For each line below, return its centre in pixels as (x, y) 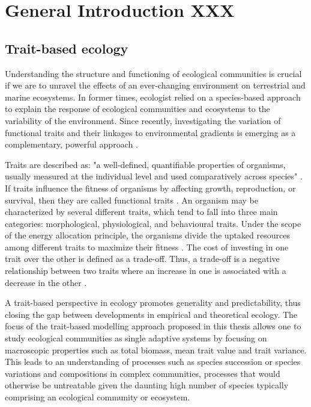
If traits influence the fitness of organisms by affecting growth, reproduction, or (150, 188)
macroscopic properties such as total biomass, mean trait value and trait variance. (156, 350)
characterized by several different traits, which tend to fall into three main (141, 212)
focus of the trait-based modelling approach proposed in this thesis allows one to (153, 326)
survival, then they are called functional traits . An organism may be (131, 200)
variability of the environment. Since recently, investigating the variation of (143, 120)
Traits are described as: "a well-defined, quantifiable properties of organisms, (145, 164)
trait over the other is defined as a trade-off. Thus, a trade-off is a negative (142, 259)
